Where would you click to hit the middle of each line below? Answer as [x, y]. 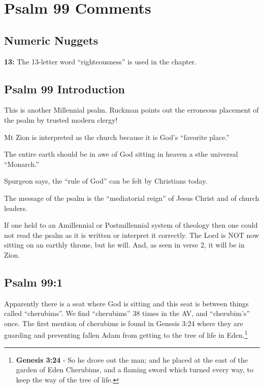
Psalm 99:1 [34, 282]
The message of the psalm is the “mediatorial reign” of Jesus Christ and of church [132, 198]
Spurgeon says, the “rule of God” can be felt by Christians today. [106, 181]
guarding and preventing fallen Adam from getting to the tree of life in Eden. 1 [126, 334]
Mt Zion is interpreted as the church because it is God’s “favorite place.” [117, 137]
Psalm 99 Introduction [64, 89]
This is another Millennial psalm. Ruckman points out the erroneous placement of [131, 110]
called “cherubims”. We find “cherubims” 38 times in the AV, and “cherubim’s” [127, 313]
